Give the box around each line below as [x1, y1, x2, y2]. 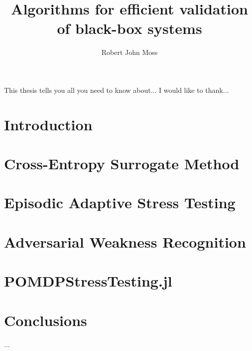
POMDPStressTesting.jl [4, 271, 172, 291]
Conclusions [4, 310, 87, 330]
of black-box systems [57, 18, 202, 38]
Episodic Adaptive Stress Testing [4, 192, 236, 213]
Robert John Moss [101, 47, 158, 57]
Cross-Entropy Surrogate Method [4, 153, 240, 174]
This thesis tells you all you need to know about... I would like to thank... [4, 84, 229, 95]
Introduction [4, 114, 93, 134]
